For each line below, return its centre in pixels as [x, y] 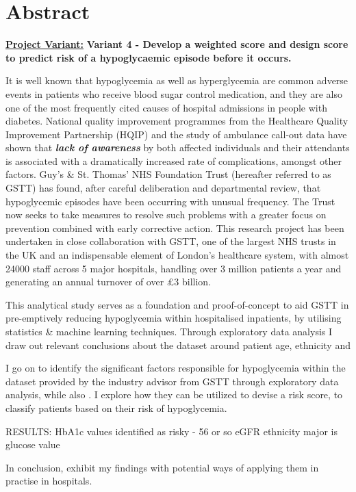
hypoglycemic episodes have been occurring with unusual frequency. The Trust [170, 201]
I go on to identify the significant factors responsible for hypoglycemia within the [176, 368]
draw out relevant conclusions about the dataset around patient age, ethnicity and [178, 345]
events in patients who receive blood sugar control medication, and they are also [174, 93]
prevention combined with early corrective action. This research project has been [175, 228]
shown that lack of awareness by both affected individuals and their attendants [178, 147]
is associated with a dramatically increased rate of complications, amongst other [174, 160]
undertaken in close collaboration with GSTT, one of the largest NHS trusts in [171, 241]
